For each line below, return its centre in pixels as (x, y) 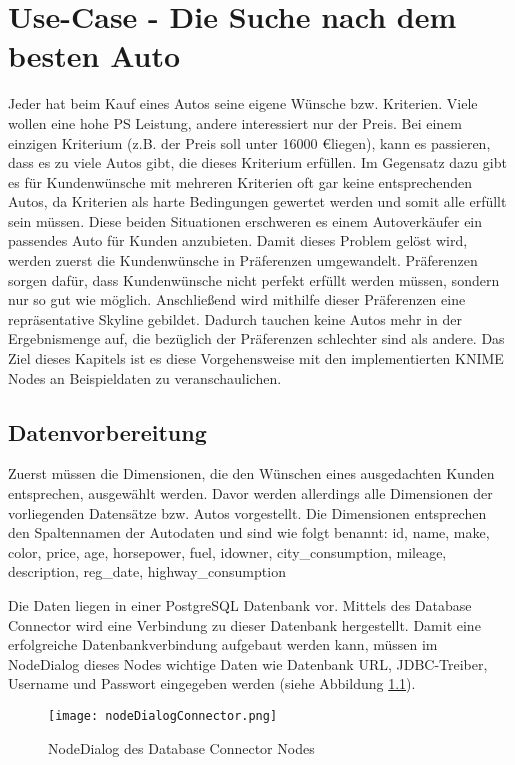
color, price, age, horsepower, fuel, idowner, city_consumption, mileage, (227, 551)
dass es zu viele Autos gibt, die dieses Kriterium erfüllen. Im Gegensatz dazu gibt (257, 162)
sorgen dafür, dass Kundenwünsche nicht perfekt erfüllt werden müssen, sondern (254, 279)
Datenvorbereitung (107, 431)
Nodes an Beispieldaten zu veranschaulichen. (145, 377)
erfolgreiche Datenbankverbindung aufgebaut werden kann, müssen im (223, 644)
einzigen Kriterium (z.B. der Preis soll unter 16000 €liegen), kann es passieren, (249, 142)
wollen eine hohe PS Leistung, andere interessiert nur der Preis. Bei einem (235, 122)
